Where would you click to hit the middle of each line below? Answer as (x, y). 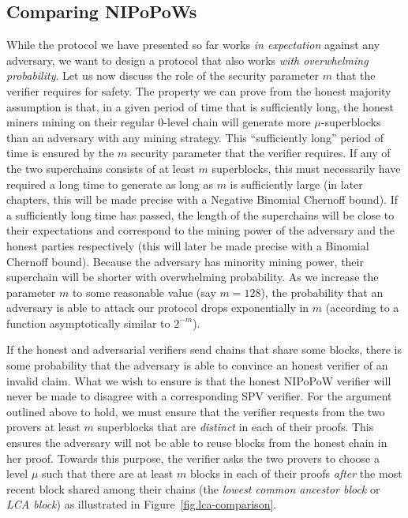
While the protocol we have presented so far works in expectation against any (193, 45)
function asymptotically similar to (88, 323)
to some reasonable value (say (144, 292)
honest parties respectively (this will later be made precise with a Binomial (188, 245)
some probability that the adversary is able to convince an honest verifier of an (197, 365)
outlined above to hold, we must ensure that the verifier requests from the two (196, 411)
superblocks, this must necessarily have (306, 168)
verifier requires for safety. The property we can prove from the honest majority (199, 90)
